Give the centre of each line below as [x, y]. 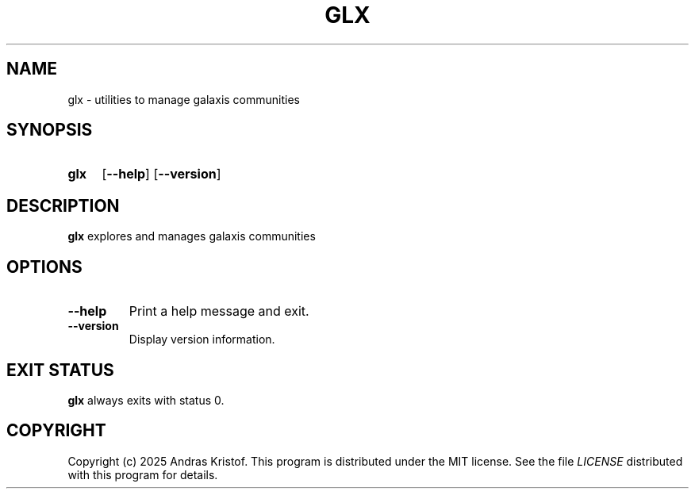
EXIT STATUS [60, 370]
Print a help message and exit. [219, 311]
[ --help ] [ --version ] [161, 174]
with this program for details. [143, 474]
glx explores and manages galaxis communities [192, 236]
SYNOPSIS [50, 130]
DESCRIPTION [63, 205]
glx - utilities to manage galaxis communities [184, 99]
